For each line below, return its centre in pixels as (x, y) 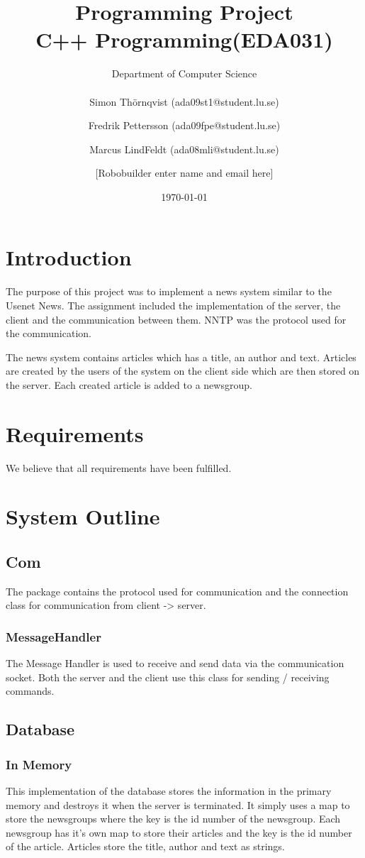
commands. (30, 691)
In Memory (39, 764)
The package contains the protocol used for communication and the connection (177, 591)
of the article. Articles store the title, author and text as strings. (145, 846)
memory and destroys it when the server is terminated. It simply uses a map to (178, 804)
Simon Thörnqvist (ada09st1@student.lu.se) (184, 101)
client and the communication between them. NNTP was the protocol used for (176, 319)
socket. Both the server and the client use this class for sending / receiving (168, 677)
